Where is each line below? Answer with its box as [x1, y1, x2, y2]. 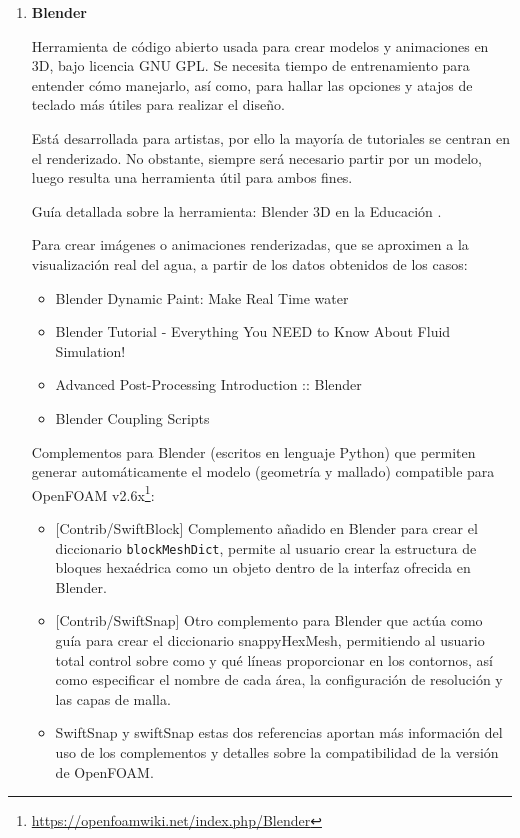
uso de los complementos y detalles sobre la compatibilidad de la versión [55, 741, 499, 762]
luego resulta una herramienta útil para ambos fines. [31, 167, 353, 188]
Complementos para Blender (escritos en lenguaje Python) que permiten [31, 441, 476, 462]
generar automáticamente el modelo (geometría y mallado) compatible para [31, 461, 495, 482]
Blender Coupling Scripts [55, 407, 210, 428]
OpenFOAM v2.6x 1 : [31, 481, 155, 505]
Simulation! [55, 340, 126, 361]
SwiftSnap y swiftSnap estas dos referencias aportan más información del [55, 722, 503, 743]
